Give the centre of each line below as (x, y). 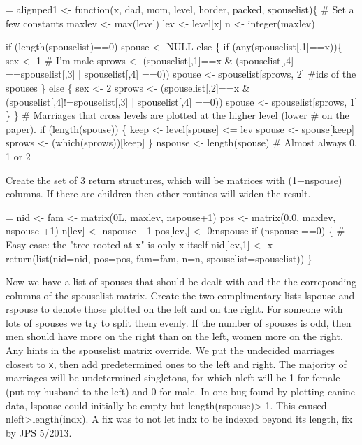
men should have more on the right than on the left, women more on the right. (174, 336)
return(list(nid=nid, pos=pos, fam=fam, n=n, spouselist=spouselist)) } (159, 258)
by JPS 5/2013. (39, 432)
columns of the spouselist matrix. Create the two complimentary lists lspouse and (180, 295)
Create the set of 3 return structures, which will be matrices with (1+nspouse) (174, 179)
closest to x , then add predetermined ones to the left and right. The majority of (176, 363)
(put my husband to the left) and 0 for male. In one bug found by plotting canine (180, 391)
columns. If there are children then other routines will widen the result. (158, 193)
